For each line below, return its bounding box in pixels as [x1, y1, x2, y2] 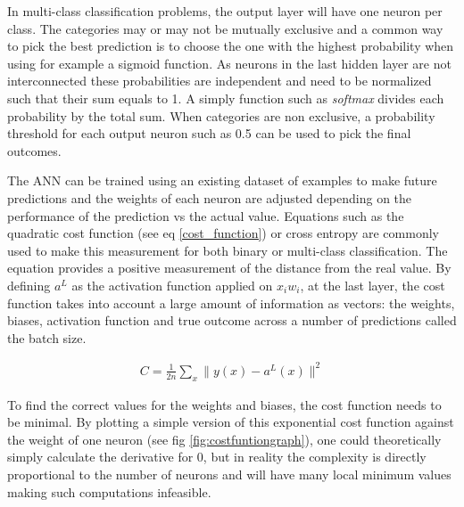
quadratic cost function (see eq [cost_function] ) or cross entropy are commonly [7, 224, 439, 242]
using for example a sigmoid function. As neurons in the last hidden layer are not [7, 53, 452, 72]
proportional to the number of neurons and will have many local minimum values [7, 464, 452, 483]
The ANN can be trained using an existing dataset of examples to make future [7, 171, 437, 190]
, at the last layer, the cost [300, 275, 445, 294]
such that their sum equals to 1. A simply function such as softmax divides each [7, 88, 444, 107]
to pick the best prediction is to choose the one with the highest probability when [7, 37, 454, 55]
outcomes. [7, 141, 62, 159]
